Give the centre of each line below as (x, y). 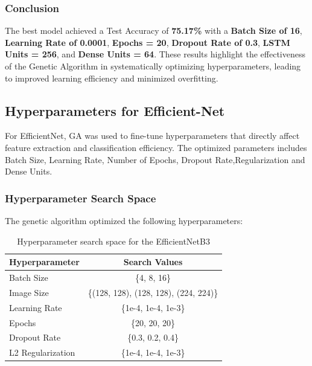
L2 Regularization (42, 352)
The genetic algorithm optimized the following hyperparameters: (124, 220)
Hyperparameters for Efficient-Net (115, 110)
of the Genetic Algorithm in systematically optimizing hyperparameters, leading (153, 66)
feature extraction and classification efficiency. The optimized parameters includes (156, 147)
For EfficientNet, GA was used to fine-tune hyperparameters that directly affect (152, 136)
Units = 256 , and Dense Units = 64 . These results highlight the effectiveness (155, 54)
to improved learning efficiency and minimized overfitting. (112, 78)
